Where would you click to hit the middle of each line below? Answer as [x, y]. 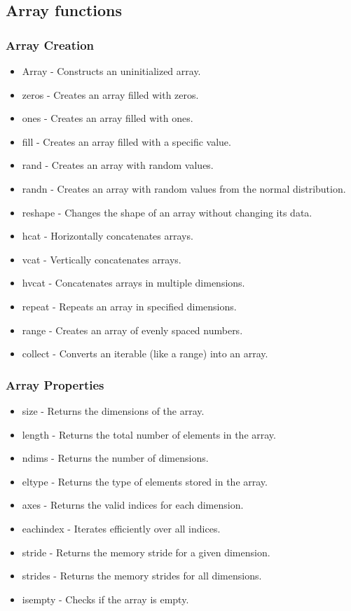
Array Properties [55, 384]
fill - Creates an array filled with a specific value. [126, 141]
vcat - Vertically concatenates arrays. [102, 259]
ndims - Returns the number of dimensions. [115, 458]
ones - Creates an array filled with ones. [108, 118]
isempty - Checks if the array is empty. [105, 599]
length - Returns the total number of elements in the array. [149, 434]
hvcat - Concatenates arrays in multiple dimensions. [133, 283]
